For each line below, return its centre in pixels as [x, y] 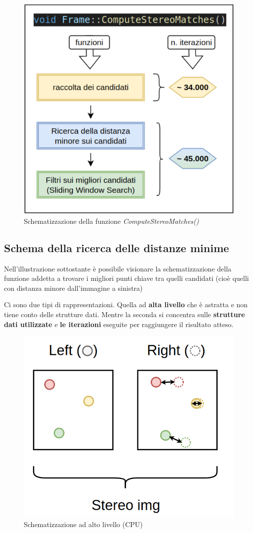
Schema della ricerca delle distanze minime [117, 247]
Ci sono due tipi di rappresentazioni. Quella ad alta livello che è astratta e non [126, 304]
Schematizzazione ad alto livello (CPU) [83, 524]
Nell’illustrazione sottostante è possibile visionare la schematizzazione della [118, 268]
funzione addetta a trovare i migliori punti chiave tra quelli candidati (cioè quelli [126, 278]
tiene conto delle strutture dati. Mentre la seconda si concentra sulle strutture [125, 314]
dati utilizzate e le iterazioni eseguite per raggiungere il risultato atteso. [119, 324]
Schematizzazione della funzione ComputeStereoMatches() [111, 221]
